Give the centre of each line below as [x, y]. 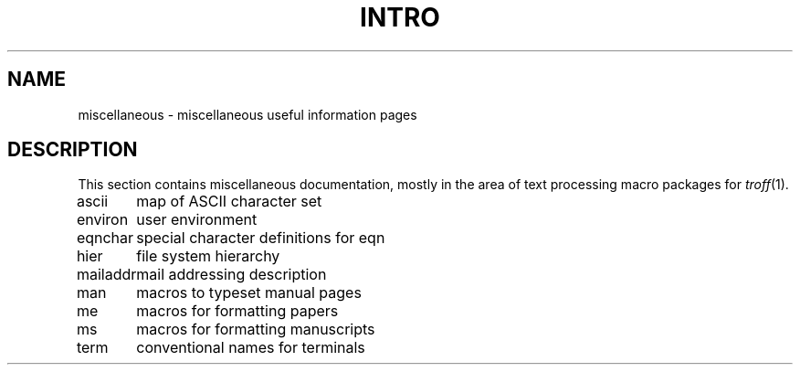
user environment [197, 220]
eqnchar [105, 238]
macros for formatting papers [237, 311]
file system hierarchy [208, 256]
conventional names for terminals [251, 348]
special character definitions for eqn [261, 238]
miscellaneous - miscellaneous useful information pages [247, 114]
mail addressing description [232, 275]
